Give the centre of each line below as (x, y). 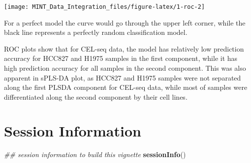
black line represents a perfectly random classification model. (96, 32)
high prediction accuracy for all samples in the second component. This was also (125, 68)
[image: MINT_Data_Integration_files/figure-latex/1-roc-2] (105, 7)
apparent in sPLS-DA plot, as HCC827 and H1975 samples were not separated (123, 77)
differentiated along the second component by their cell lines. (96, 96)
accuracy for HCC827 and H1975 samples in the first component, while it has (121, 58)
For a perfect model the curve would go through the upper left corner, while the (125, 22)
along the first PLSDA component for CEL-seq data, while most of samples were (126, 87)
